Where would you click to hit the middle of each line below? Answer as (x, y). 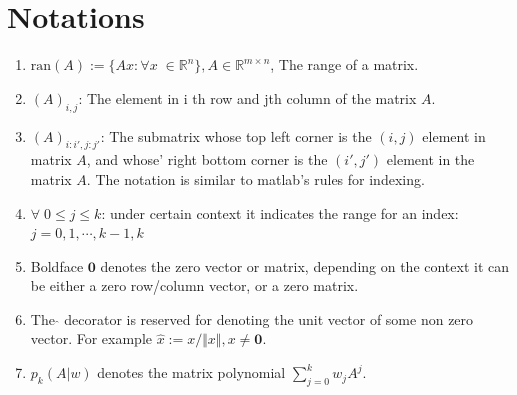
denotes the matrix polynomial (191, 372)
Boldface (57, 265)
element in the (430, 159)
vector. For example (91, 338)
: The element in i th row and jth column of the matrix (247, 97)
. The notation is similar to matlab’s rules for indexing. (255, 178)
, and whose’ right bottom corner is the (207, 159)
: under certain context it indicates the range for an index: (280, 212)
